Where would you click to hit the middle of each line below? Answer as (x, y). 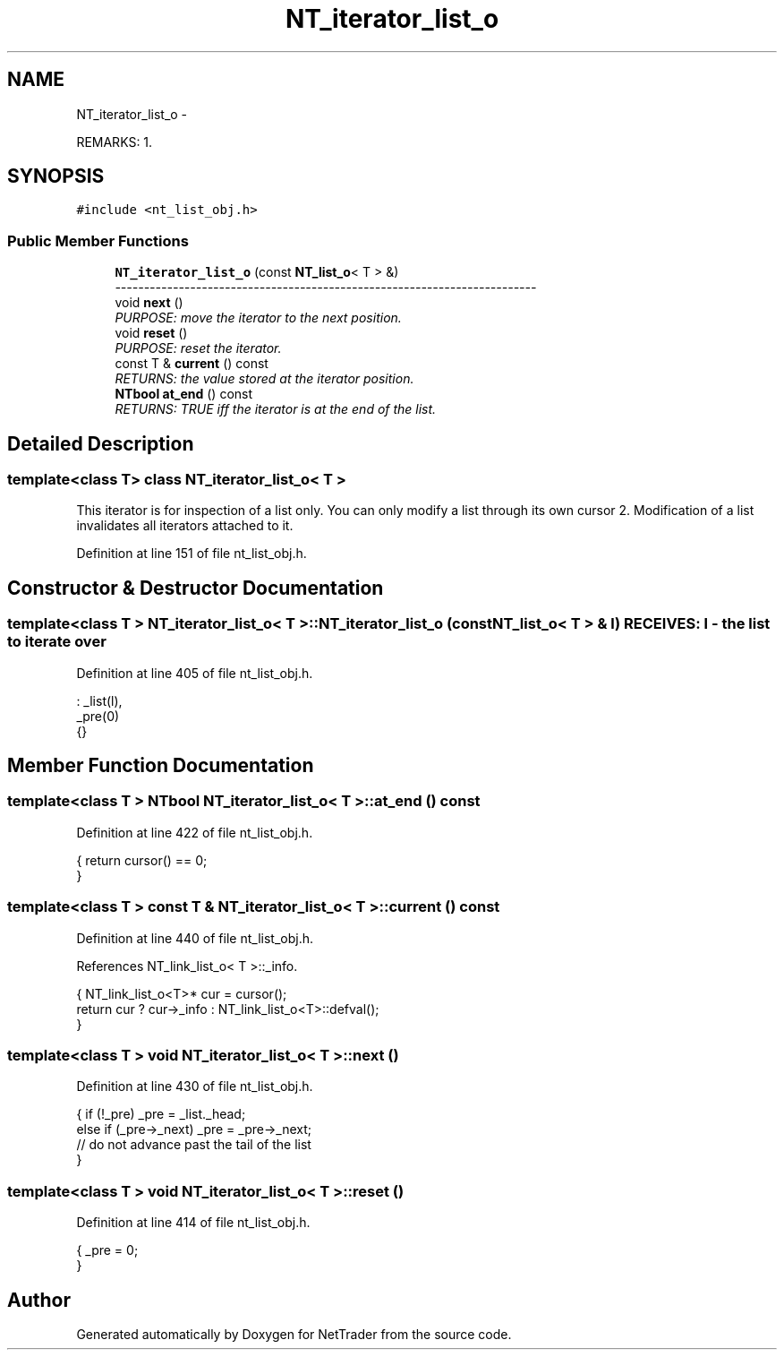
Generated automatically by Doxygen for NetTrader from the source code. (294, 1334)
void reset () (151, 333)
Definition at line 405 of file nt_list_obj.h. (195, 673)
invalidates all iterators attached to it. (185, 526)
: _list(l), (99, 700)
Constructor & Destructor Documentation (196, 588)
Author (39, 1300)
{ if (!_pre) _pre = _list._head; (161, 1114)
